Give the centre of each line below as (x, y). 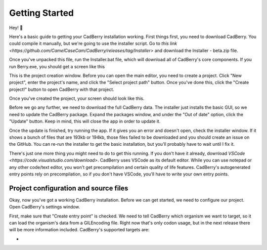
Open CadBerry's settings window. (44, 207)
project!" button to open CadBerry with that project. (62, 89)
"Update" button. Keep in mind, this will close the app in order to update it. (85, 122)
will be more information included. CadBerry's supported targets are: (79, 230)
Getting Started (42, 13)
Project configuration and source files (69, 188)
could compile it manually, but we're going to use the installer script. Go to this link (93, 43)
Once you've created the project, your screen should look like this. (77, 98)
